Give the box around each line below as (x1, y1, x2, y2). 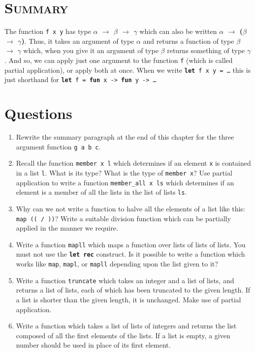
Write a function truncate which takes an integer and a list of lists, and (16, 275, 234, 285)
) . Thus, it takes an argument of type (21, 35, 134, 46)
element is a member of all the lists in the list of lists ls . (16, 187, 187, 197)
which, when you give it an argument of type (23, 45, 159, 56)
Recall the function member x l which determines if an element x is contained (16, 158, 251, 168)
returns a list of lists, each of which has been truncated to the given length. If (16, 285, 251, 295)
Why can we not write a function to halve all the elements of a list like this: (16, 203, 245, 213)
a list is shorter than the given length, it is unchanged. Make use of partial (16, 294, 241, 304)
